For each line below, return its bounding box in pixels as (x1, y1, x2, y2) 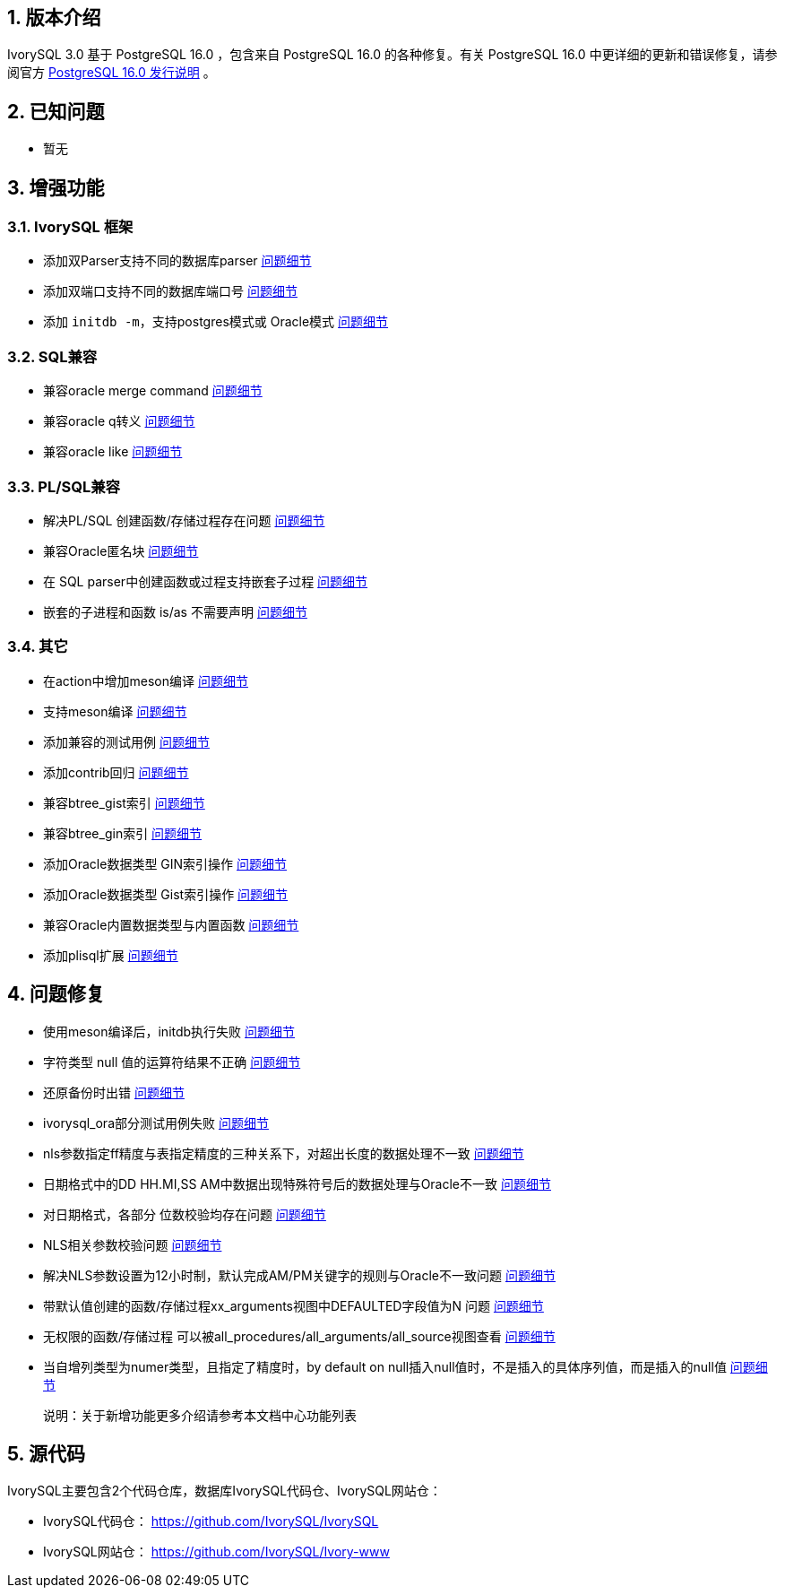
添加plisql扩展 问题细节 (43, 947, 178, 963)
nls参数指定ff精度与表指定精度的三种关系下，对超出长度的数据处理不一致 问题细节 (43, 1145, 524, 1161)
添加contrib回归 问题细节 (43, 764, 189, 780)
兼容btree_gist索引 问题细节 (43, 794, 205, 811)
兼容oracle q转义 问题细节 (43, 413, 195, 429)
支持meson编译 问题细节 (43, 703, 187, 719)
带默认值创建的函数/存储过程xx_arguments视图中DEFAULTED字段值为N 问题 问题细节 (43, 1297, 544, 1313)
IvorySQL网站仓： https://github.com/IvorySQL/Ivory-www (43, 1544, 390, 1560)
